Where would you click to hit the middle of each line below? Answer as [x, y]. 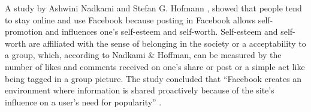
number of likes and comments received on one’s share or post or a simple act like [155, 66]
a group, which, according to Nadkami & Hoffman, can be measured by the [143, 55]
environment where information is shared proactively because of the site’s [140, 90]
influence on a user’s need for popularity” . [83, 102]
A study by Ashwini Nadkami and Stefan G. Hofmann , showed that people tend [153, 8]
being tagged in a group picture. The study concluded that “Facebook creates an [153, 78]
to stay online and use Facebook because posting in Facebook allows [130, 19]
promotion [24, 31]
